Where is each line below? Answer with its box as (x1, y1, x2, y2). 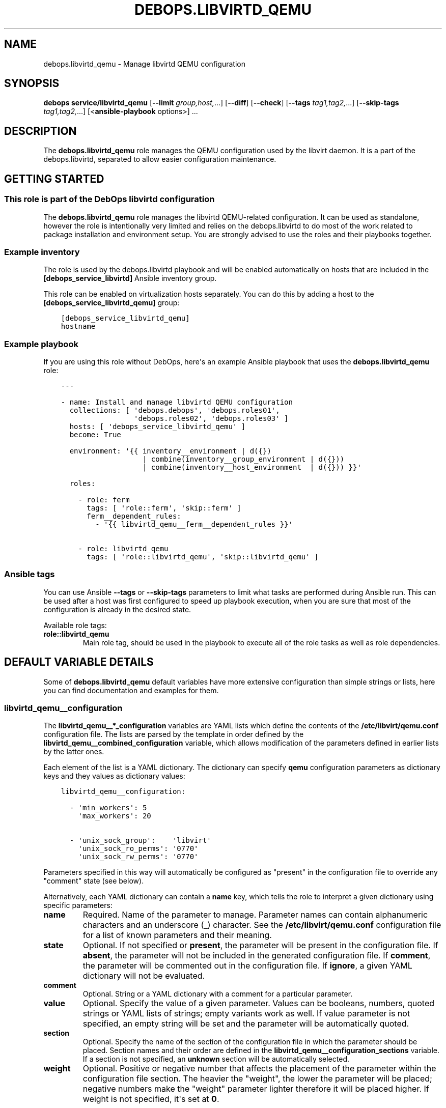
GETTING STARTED (4, 172, 104, 185)
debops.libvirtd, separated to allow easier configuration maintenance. (43, 155, 276, 164)
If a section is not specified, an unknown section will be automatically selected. (82, 1055, 349, 1064)
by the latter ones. (43, 747, 104, 756)
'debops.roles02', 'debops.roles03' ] (134, 414, 289, 422)
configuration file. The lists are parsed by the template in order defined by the (43, 730, 304, 739)
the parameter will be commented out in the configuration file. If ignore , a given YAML (82, 960, 412, 971)
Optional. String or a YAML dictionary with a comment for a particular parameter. (82, 989, 353, 999)
